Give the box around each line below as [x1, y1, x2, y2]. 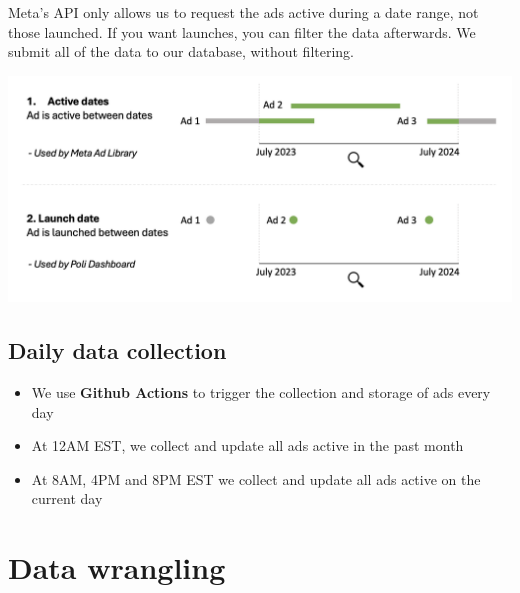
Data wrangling [8, 547, 226, 588]
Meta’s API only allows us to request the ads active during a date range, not [8, 2, 479, 22]
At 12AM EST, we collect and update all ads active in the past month [31, 435, 464, 456]
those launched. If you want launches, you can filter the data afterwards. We [8, 21, 476, 42]
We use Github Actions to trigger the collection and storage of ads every [31, 381, 491, 402]
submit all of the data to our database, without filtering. [8, 41, 354, 62]
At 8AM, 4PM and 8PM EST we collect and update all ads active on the [31, 468, 481, 489]
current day [31, 488, 103, 509]
